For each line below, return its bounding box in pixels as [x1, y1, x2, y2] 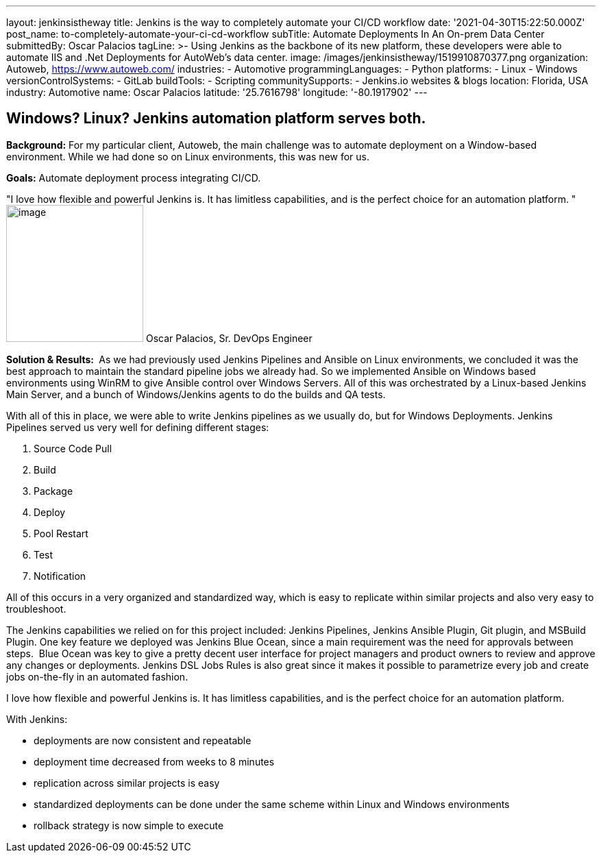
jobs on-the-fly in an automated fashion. [6, 670, 188, 683]
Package [34, 485, 73, 497]
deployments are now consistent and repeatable [34, 734, 252, 746]
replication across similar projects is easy [34, 776, 220, 789]
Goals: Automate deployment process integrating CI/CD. [6, 171, 261, 184]
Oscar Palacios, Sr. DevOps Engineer [145, 332, 312, 344]
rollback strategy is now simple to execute [34, 819, 224, 831]
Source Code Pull [34, 442, 112, 454]
